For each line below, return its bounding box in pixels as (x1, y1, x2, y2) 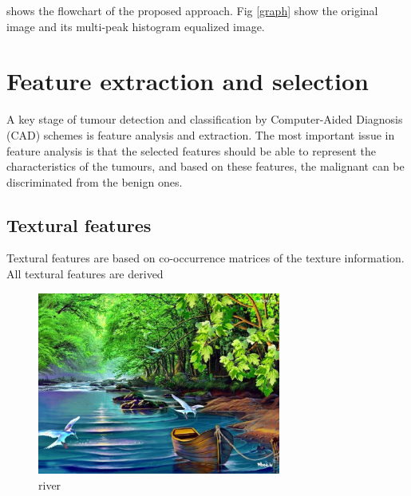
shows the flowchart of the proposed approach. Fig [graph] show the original (6, 2, 378, 18)
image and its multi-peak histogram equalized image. (6, 18, 265, 34)
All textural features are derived (6, 266, 164, 282)
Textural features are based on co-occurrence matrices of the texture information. (6, 250, 405, 266)
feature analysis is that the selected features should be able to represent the (6, 142, 377, 159)
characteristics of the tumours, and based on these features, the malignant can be (6, 158, 405, 175)
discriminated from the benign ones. (6, 173, 183, 190)
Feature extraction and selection (6, 65, 369, 97)
